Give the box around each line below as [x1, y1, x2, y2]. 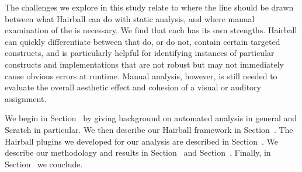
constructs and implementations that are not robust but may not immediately [5, 58, 284, 70]
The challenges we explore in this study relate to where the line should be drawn [5, 1, 294, 13]
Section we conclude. [5, 157, 83, 170]
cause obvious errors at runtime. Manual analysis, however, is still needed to [5, 69, 277, 82]
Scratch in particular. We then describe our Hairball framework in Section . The [5, 123, 293, 135]
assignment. [5, 92, 47, 104]
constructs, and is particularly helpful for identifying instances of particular [5, 47, 275, 59]
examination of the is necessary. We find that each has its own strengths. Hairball [5, 24, 297, 36]
